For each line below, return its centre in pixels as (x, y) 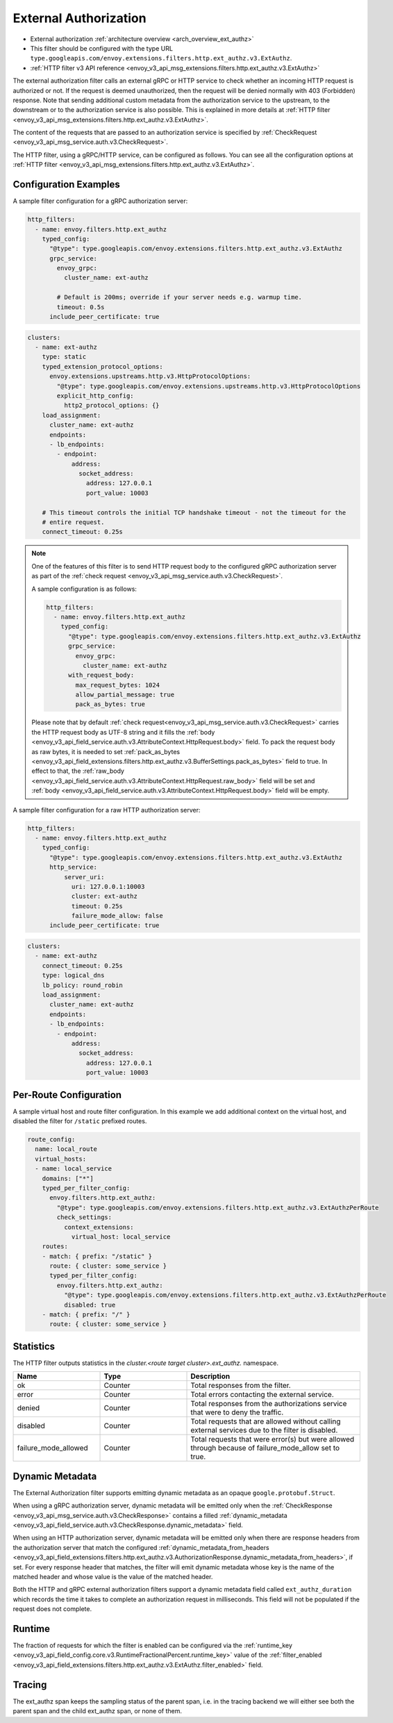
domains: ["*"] (68, 1178)
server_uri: (84, 877)
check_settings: (84, 1217)
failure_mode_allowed (52, 1448)
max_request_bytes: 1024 (117, 685)
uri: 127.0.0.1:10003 (108, 887)
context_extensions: (99, 1227)
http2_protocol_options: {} (111, 406)
